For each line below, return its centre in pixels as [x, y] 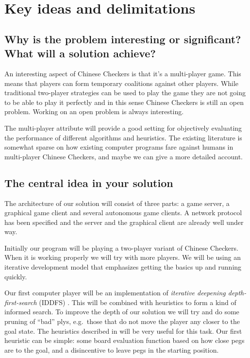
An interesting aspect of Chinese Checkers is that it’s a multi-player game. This [123, 73]
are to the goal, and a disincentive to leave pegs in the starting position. [112, 349]
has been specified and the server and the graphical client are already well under [124, 222]
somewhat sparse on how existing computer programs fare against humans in [119, 147]
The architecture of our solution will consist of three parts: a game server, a [117, 203]
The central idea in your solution [89, 182]
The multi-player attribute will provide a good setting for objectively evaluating [123, 128]
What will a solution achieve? [80, 53]
